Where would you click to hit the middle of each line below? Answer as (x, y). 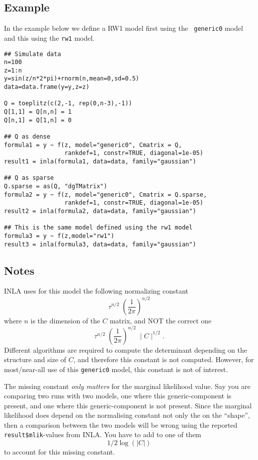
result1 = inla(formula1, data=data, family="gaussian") (100, 162)
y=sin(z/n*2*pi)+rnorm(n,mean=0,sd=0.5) (72, 79)
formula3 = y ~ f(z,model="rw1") (59, 236)
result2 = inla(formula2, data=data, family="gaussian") (100, 211)
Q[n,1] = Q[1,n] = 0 (38, 120)
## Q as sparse (29, 178)
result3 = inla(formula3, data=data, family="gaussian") (100, 244)
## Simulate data (33, 54)
